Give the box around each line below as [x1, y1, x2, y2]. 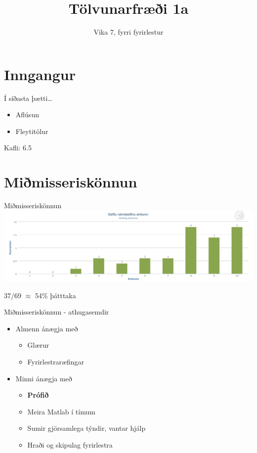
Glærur [27, 340, 49, 350]
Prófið [27, 390, 49, 400]
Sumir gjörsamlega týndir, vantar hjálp [27, 423, 146, 433]
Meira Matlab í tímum [27, 406, 95, 416]
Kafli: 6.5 [4, 142, 32, 153]
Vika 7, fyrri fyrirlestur [93, 27, 164, 37]
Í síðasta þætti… [4, 92, 52, 103]
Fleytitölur [15, 126, 48, 136]
